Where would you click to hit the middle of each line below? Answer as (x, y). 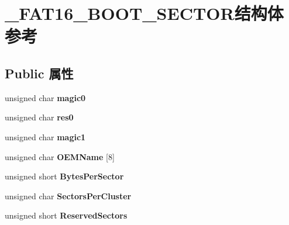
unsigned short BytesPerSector (64, 176)
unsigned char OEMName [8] (60, 156)
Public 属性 (39, 73)
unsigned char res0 (39, 117)
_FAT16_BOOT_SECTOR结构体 (144, 13)
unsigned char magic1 (45, 136)
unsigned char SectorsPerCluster (68, 195)
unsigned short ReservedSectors (66, 215)
